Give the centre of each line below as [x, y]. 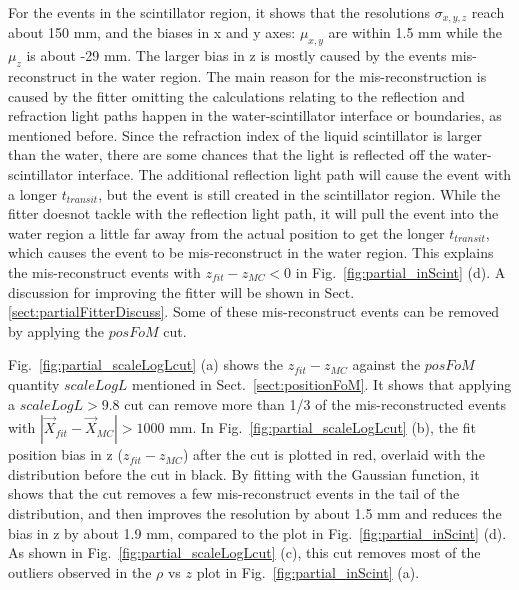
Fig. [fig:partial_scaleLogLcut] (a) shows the [146, 364]
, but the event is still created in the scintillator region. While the [299, 193]
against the [386, 364]
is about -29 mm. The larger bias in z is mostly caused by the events [236, 55]
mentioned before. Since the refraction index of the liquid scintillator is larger [245, 134]
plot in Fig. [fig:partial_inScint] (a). [308, 571]
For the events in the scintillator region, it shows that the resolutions [219, 12]
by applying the [56, 330]
